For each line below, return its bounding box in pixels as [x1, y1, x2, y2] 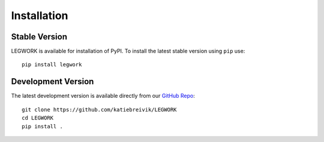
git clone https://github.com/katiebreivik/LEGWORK [22, 106, 177, 113]
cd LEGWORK [22, 115, 54, 122]
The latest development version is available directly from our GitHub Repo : [11, 92, 195, 100]
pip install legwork [22, 61, 82, 68]
